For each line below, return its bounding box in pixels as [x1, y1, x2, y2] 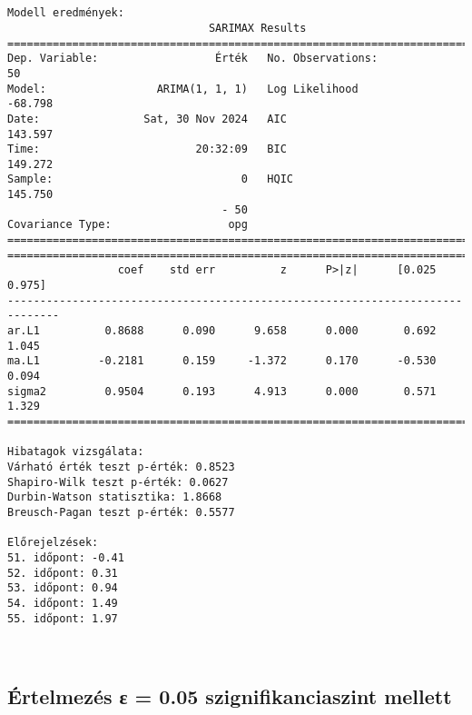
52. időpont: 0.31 [7, 566, 118, 580]
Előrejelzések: [7, 536, 99, 550]
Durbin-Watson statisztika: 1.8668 [7, 491, 222, 504]
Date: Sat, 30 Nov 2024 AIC [7, 112, 287, 125]
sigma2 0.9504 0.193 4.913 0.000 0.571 [7, 384, 437, 398]
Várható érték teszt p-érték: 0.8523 [7, 460, 235, 473]
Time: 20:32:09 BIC [7, 143, 287, 156]
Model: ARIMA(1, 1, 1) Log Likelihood [7, 82, 359, 95]
